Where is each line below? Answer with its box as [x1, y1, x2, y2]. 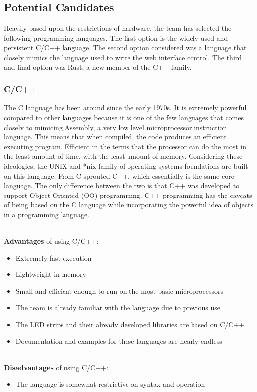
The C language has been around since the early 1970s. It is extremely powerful [4, 102, 247, 113]
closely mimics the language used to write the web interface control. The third [4, 52, 242, 62]
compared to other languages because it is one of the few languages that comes [4, 112, 244, 122]
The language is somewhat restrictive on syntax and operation [15, 379, 205, 389]
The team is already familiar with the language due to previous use [15, 302, 220, 313]
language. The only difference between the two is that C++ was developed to [4, 180, 240, 191]
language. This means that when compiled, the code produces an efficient [4, 131, 227, 142]
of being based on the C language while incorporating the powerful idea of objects [4, 199, 253, 210]
